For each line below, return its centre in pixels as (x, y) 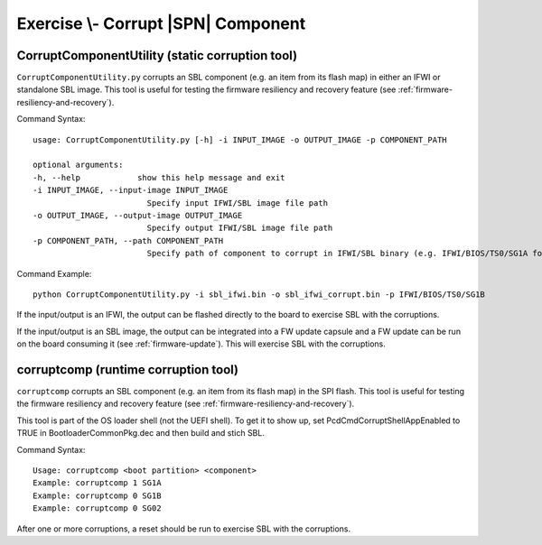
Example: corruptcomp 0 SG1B (97, 495)
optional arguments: (78, 165)
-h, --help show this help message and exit (159, 177)
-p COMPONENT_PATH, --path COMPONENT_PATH (128, 240)
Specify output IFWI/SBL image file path (240, 228)
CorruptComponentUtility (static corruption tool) (157, 55)
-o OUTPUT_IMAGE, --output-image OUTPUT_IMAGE (138, 215)
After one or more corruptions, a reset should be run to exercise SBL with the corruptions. (184, 529)
